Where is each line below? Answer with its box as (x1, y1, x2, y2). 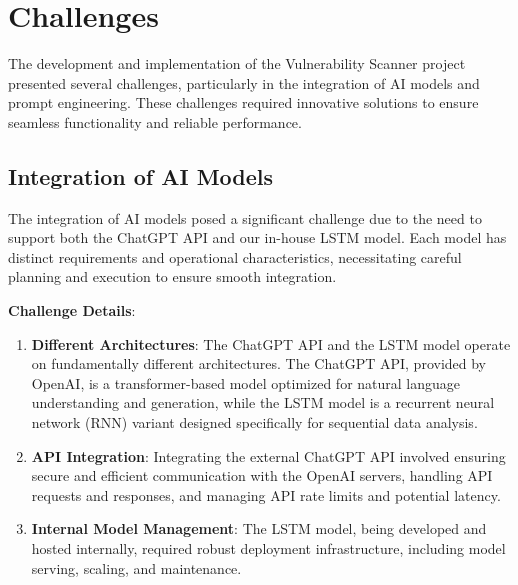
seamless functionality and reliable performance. (8, 111, 302, 132)
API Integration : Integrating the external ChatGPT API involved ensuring (31, 445, 506, 466)
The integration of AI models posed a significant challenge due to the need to (8, 207, 482, 228)
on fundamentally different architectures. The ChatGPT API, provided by (31, 353, 486, 374)
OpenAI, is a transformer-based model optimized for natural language (31, 372, 461, 393)
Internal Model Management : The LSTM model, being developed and (31, 518, 487, 539)
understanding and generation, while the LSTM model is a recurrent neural (31, 392, 495, 413)
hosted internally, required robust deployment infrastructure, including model (31, 538, 506, 559)
